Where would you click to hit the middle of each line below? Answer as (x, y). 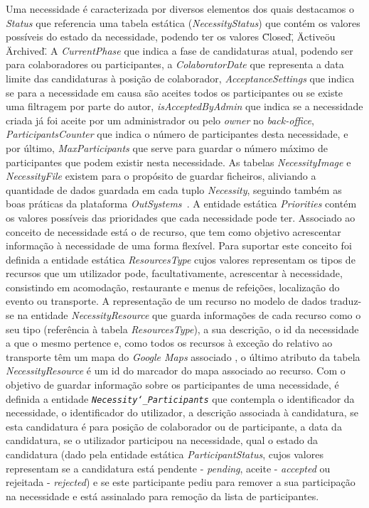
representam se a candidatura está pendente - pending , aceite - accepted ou (168, 468)
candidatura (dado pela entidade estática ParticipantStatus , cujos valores (165, 454)
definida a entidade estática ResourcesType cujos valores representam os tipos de (181, 259)
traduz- (346, 301)
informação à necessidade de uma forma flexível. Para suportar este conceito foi (179, 245)
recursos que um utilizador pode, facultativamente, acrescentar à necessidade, (174, 273)
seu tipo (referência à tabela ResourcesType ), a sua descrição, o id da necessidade (182, 329)
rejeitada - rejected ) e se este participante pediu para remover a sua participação (181, 482)
